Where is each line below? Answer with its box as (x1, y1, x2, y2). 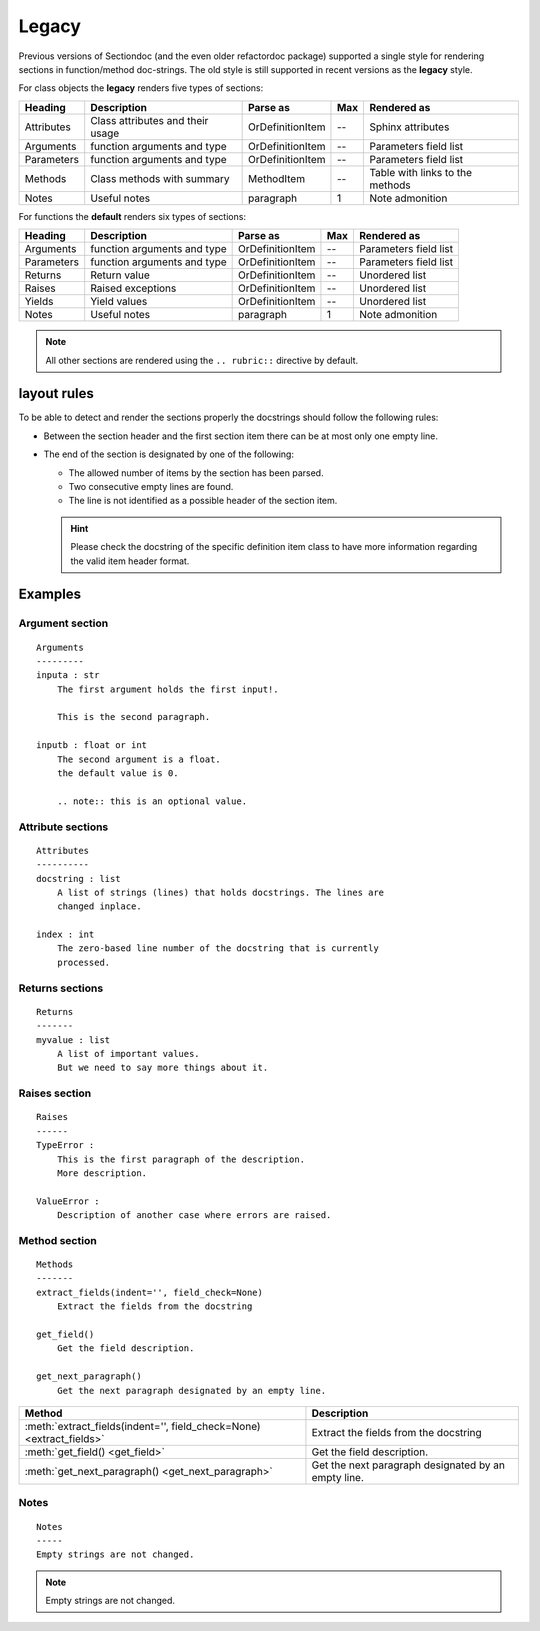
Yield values (90, 295, 148, 309)
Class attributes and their (90, 113, 209, 127)
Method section (18, 1233, 97, 1247)
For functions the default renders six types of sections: (18, 210, 247, 222)
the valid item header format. (70, 555, 190, 567)
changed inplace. (56, 901, 142, 912)
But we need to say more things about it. (56, 1062, 269, 1074)
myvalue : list (36, 1034, 111, 1045)
